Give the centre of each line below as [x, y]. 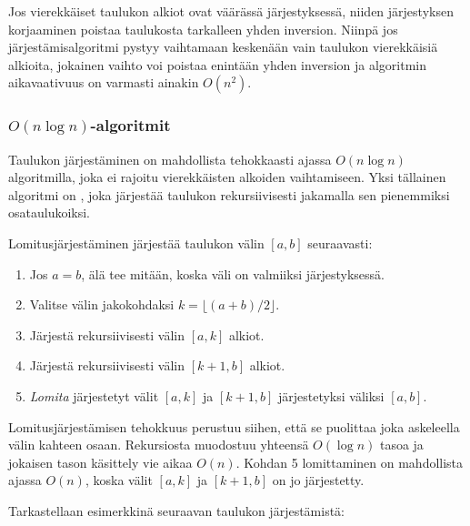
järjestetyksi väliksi [331, 395]
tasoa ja [401, 445]
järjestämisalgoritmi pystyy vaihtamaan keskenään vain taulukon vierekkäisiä [223, 47]
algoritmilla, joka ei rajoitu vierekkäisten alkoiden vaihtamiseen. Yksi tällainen [227, 177]
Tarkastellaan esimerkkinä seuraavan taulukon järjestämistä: [177, 510]
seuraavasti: [340, 243]
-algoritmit [130, 125]
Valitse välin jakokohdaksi [102, 304]
